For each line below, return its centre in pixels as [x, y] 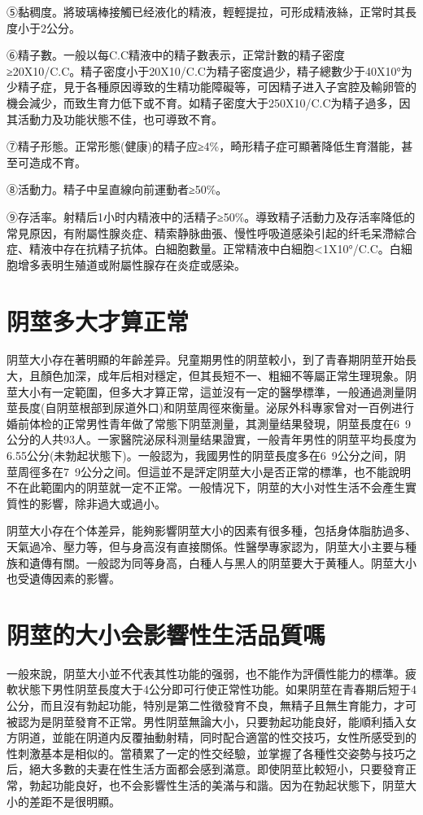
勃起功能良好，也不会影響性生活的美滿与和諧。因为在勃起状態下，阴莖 [217, 785]
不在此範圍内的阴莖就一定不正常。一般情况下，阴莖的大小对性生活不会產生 [206, 487]
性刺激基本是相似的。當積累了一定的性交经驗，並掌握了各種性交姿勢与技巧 [206, 753]
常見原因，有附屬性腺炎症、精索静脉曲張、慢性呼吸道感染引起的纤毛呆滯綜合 [211, 232]
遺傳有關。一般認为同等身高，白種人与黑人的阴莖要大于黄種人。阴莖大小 [222, 562]
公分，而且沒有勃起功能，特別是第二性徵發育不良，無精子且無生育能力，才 [206, 705]
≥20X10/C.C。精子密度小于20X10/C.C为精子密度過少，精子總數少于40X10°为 [209, 70]
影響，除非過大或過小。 [103, 503]
